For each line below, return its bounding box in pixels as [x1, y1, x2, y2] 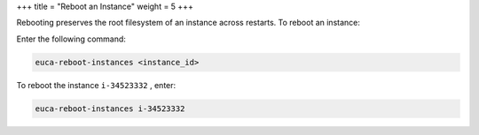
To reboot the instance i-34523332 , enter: [16, 79, 177, 90]
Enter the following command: [16, 34, 126, 44]
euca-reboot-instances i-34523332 [35, 103, 185, 114]
